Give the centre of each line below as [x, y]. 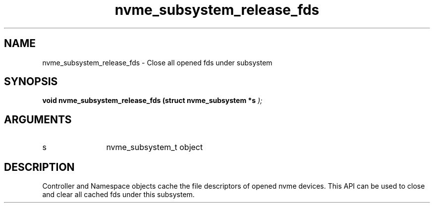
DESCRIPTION [39, 167]
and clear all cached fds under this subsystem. [118, 195]
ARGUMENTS [38, 119]
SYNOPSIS [31, 82]
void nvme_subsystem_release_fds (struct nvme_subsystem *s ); [152, 101]
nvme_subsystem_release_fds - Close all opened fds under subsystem [157, 62]
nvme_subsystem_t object [155, 147]
